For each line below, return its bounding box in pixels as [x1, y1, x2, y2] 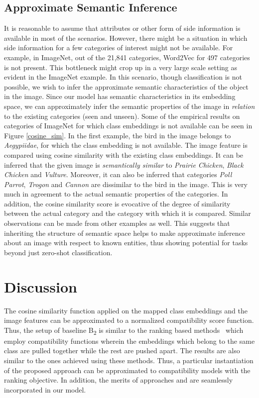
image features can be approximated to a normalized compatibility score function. [4, 315, 254, 325]
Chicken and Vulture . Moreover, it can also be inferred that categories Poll [4, 169, 232, 180]
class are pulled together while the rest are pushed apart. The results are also [4, 345, 240, 356]
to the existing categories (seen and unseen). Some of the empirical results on [4, 110, 240, 121]
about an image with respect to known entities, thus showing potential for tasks [4, 237, 248, 248]
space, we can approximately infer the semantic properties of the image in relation [4, 100, 255, 111]
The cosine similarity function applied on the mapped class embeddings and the [4, 305, 248, 315]
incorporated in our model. [4, 384, 86, 395]
